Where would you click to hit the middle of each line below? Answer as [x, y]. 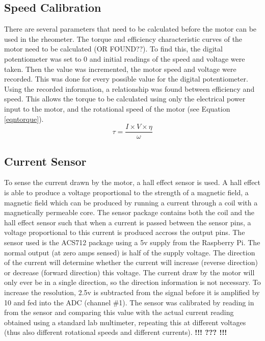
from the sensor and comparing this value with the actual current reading [119, 312]
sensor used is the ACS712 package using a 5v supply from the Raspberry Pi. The [132, 242]
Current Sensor [45, 161]
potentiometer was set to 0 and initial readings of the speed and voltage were [125, 58]
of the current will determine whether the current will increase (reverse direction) [131, 262]
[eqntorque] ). [24, 119]
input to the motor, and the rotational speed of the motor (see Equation [117, 108]
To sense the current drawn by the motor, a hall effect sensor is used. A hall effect [132, 182]
